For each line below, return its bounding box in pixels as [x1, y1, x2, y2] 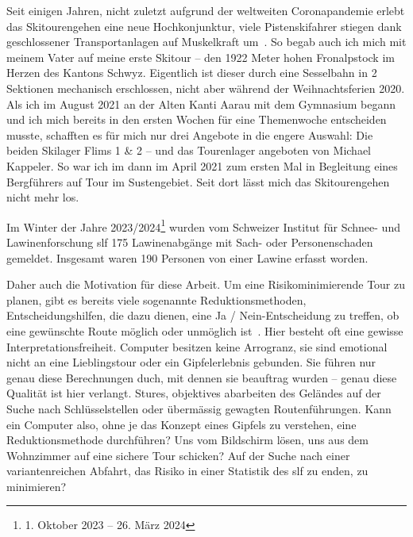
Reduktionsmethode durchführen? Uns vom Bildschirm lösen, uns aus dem [6, 432, 369, 448]
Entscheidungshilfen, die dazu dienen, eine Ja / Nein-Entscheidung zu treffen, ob [6, 307, 399, 324]
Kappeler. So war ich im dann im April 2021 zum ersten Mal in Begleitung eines [6, 157, 398, 174]
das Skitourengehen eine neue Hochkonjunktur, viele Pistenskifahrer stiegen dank [6, 17, 402, 34]
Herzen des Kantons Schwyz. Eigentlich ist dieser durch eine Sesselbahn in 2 [6, 64, 377, 81]
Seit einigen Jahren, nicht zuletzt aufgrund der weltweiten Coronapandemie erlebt [6, 2, 405, 18]
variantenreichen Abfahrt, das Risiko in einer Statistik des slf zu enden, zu [6, 462, 369, 479]
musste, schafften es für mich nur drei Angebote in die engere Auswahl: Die [6, 126, 373, 143]
